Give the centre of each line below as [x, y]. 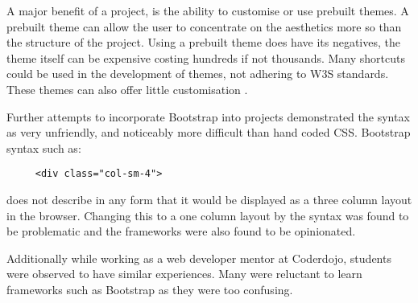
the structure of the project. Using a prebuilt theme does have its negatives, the [203, 42]
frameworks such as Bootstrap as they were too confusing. [150, 289]
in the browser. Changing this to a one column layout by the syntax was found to [208, 215]
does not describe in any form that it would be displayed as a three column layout [209, 199]
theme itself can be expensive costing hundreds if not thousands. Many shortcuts [206, 57]
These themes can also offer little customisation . [127, 89]
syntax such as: [44, 147]
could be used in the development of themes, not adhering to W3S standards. [198, 74]
